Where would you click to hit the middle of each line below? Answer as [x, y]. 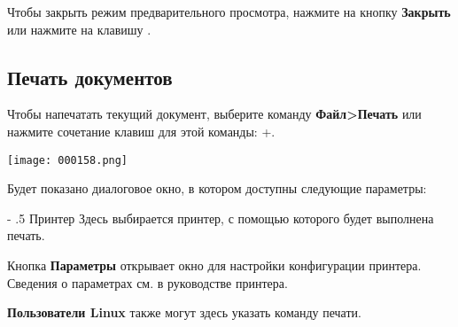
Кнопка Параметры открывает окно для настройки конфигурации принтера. [214, 265]
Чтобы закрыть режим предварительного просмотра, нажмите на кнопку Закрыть [229, 12]
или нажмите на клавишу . [79, 29]
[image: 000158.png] [68, 160]
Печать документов [90, 77]
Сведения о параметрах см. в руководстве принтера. [147, 282]
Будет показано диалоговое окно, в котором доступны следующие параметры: [217, 188]
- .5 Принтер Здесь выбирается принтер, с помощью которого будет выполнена [221, 218]
